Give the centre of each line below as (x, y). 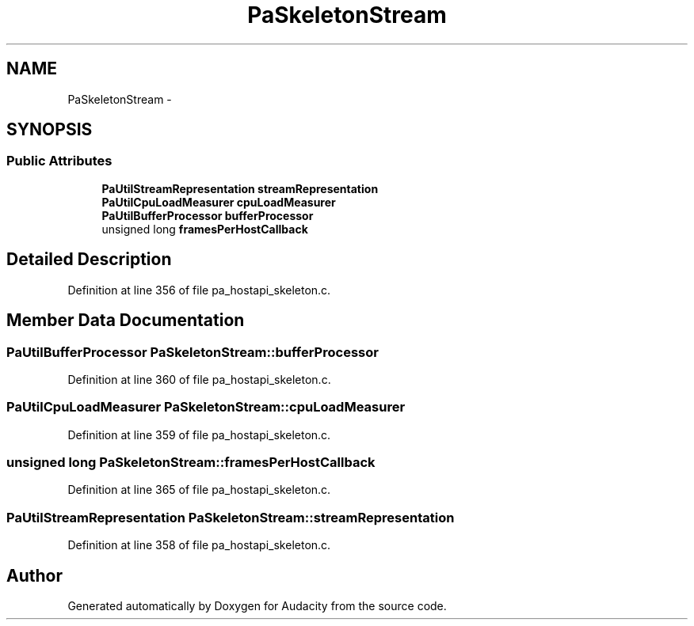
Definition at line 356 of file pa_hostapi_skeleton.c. (199, 290)
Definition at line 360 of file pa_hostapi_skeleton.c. (199, 379)
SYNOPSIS (50, 130)
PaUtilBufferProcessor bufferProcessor (208, 215)
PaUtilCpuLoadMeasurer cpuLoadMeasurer (219, 202)
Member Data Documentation (126, 321)
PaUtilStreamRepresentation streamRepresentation (240, 188)
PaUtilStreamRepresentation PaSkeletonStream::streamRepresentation (231, 517)
